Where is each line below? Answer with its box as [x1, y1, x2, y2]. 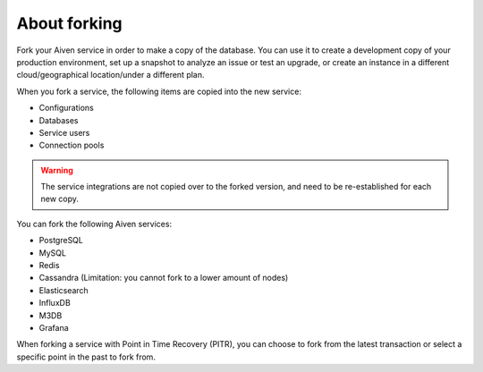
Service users [38, 127, 90, 138]
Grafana [38, 322, 69, 333]
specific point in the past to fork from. [16, 351, 157, 362]
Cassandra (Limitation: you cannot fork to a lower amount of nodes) [38, 273, 289, 283]
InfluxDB [38, 298, 71, 309]
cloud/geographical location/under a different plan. [16, 70, 205, 80]
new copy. [40, 193, 80, 205]
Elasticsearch [38, 284, 89, 295]
